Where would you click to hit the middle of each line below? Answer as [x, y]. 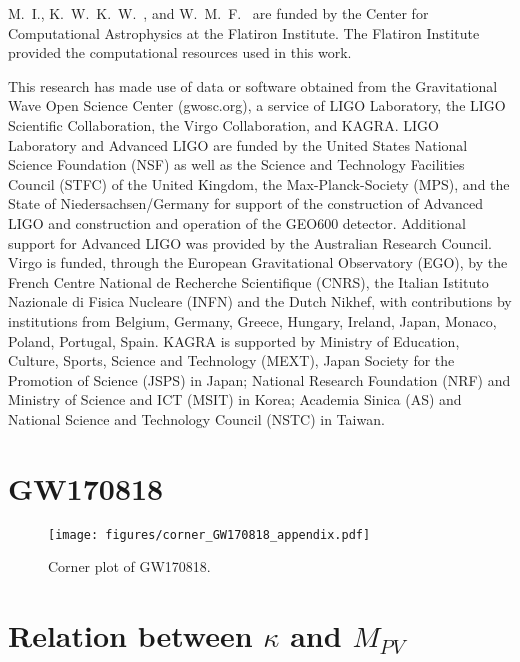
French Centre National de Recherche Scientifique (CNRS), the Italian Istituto [248, 281]
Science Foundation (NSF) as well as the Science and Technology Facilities [236, 164]
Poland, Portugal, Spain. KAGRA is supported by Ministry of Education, [234, 340]
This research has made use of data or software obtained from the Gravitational [253, 85]
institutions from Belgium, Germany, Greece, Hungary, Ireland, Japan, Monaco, [252, 320]
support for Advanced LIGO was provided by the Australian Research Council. [250, 242]
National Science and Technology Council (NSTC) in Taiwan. [196, 418]
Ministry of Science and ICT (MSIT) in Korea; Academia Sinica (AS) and [235, 399]
